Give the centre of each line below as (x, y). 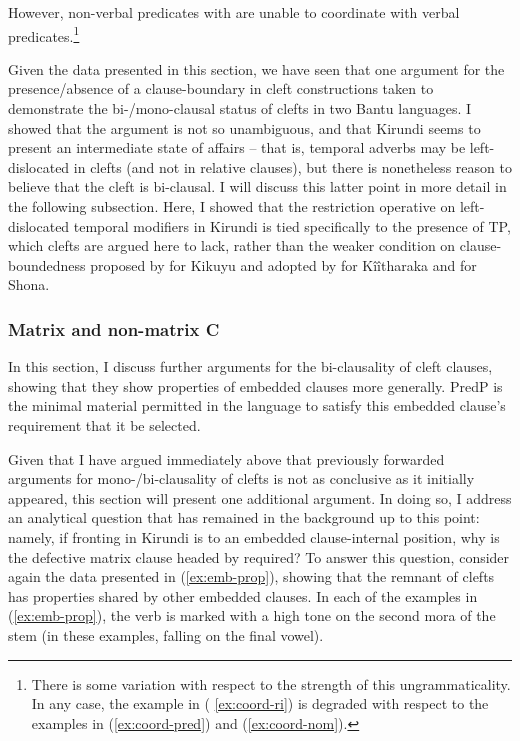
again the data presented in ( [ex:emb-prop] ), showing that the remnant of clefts (251, 576)
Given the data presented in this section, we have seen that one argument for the (256, 68)
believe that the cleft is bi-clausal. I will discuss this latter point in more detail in (257, 186)
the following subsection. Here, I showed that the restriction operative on (232, 206)
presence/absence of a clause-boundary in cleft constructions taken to (221, 88)
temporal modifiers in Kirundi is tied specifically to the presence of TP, (292, 225)
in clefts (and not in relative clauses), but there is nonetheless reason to (292, 166)
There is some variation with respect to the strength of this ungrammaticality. (271, 683)
